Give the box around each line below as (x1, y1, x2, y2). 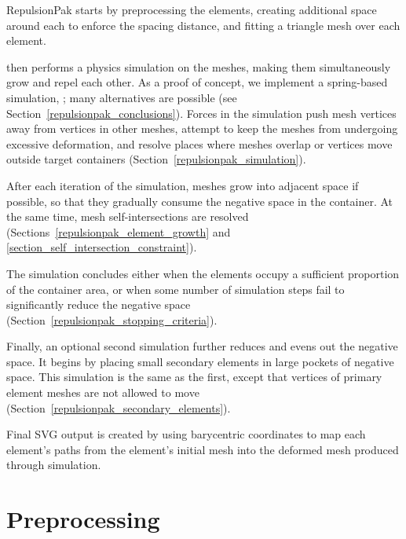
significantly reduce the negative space (6, 296, 191, 313)
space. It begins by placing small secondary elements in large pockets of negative (6, 353, 394, 369)
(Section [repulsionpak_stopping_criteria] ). (6, 311, 218, 328)
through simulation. (6, 456, 101, 473)
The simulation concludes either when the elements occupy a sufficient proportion (6, 265, 400, 281)
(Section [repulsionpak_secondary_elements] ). (6, 399, 231, 416)
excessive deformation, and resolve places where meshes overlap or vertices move (6, 135, 393, 152)
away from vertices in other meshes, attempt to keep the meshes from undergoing (6, 120, 398, 137)
